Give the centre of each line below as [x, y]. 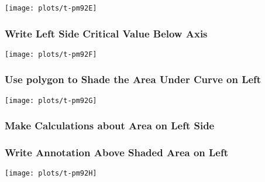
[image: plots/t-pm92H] [51, 174]
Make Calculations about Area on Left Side [110, 126]
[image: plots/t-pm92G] [51, 100]
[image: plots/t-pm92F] [51, 54]
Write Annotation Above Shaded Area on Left [117, 152]
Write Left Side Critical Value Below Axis [106, 33]
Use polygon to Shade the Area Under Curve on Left [133, 79]
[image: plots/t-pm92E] [51, 8]
